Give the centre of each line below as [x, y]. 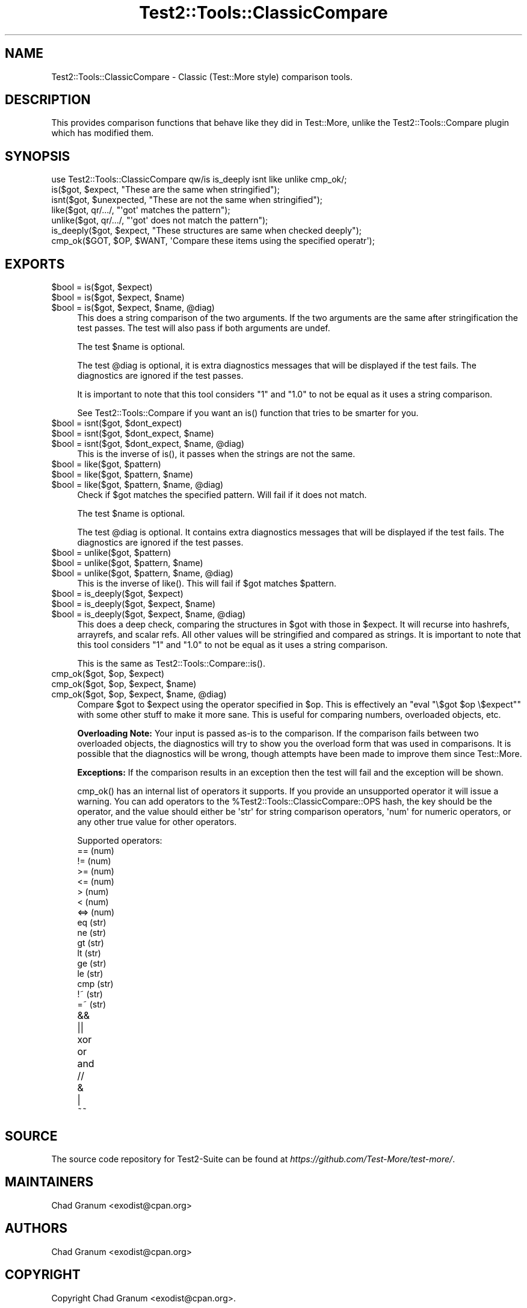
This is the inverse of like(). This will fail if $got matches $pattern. [207, 584]
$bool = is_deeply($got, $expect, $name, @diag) [149, 614]
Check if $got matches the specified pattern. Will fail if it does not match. [222, 495]
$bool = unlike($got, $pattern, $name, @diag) [142, 573]
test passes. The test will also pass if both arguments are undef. [204, 328]
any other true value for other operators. [157, 822]
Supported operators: [120, 841]
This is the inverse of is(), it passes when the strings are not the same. [216, 454]
